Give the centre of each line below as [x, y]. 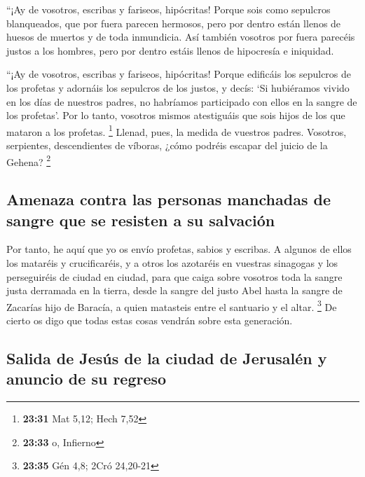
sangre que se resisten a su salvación [141, 220]
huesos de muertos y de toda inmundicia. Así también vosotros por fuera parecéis [181, 37]
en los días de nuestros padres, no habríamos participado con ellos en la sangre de [182, 101]
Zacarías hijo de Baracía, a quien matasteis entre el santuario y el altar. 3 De [172, 305]
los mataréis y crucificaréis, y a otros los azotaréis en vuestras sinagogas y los [172, 263]
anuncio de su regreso [87, 379]
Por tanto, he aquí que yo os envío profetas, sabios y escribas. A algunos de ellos [179, 249]
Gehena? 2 [29, 160]
